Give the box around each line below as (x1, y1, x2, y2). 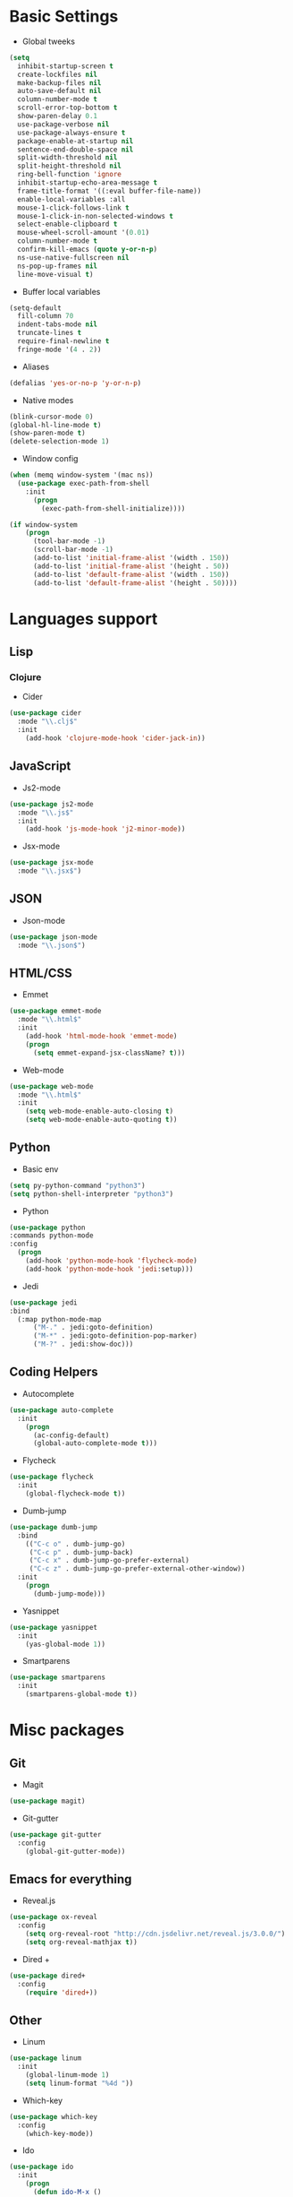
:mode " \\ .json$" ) (17, 941, 87, 950)
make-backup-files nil (17, 78, 102, 87)
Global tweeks (21, 36, 76, 47)
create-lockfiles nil (17, 70, 98, 79)
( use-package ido (9, 2162, 74, 2172)
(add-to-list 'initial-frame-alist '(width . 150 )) (32, 554, 230, 563)
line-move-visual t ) (17, 270, 94, 279)
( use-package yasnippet (9, 1623, 98, 1632)
